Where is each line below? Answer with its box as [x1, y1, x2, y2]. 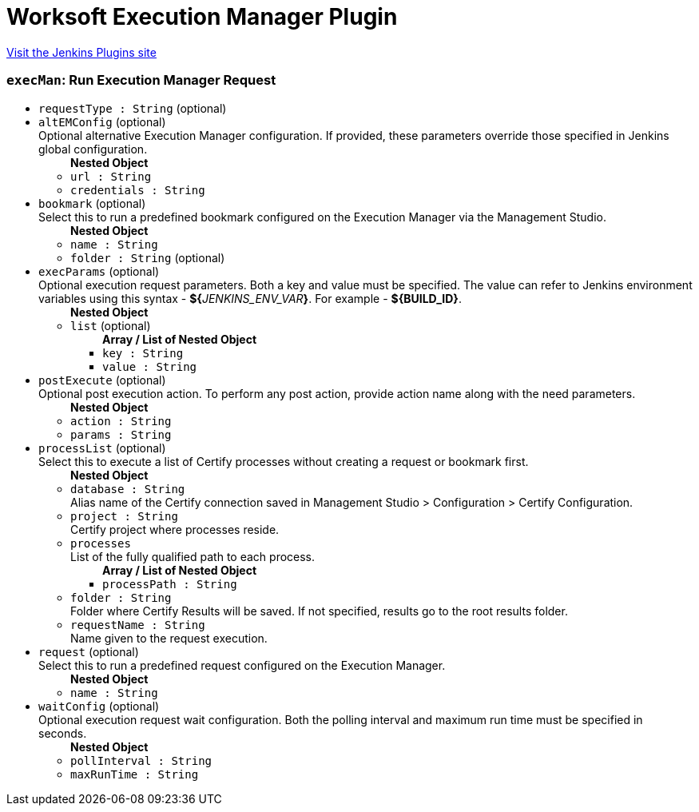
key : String [102, 346, 184, 360]
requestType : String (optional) [38, 101, 227, 115]
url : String [70, 169, 152, 183]
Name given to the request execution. [70, 631, 268, 645]
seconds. [38, 726, 87, 740]
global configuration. [38, 141, 148, 156]
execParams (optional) [38, 264, 160, 278]
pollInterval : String [70, 754, 212, 767]
